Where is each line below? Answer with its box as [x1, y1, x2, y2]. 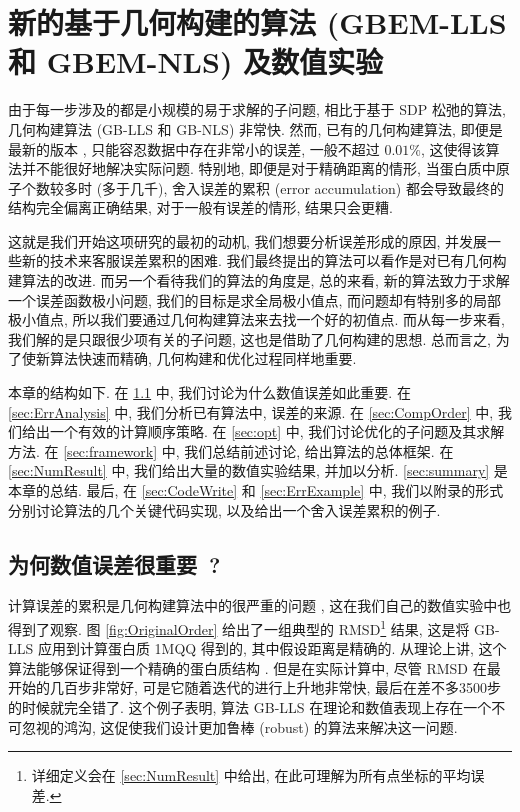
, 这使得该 [421, 138, 486, 159]
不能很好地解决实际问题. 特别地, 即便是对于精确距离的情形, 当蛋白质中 [35, 158, 496, 179]
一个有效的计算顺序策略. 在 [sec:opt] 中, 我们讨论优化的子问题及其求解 [49, 421, 505, 442]
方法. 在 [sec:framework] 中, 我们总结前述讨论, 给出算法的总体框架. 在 [8, 440, 454, 461]
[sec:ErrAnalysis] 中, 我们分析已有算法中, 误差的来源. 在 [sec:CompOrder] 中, [8, 401, 494, 422]
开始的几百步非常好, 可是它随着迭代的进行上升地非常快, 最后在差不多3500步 [8, 677, 502, 698]
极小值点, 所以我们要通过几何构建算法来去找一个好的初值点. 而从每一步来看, [8, 309, 505, 330]
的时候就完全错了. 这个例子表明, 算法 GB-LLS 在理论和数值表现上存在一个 [8, 697, 492, 718]
